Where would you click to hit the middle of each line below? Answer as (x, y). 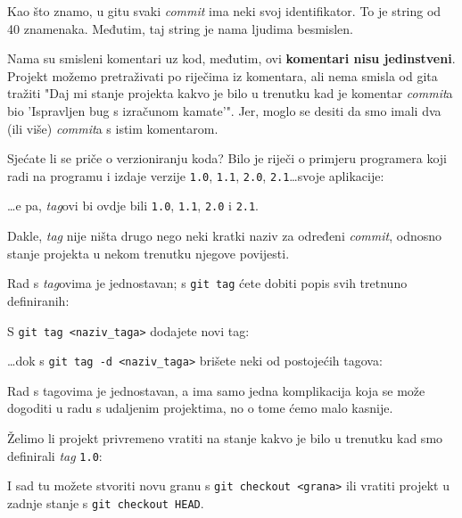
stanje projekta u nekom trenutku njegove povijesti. (148, 253)
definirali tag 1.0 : (55, 455)
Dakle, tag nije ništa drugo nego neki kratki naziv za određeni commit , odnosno (225, 236)
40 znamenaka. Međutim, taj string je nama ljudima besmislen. (181, 28)
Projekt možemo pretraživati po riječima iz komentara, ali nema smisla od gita (223, 75)
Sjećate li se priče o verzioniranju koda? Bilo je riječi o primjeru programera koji (227, 158)
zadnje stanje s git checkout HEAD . (106, 502)
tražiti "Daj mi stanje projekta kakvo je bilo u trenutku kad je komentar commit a (230, 93)
